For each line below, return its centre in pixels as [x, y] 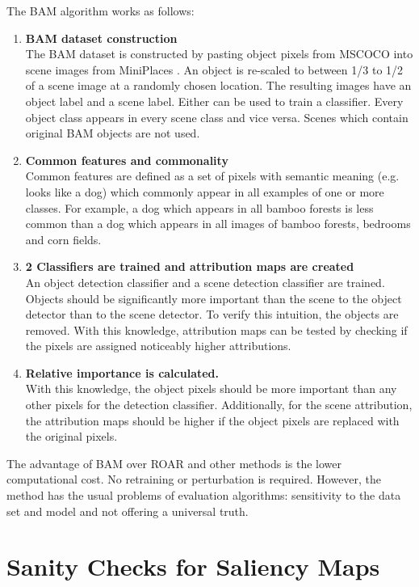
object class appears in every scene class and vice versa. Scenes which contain [217, 117]
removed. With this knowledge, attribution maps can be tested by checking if [216, 329]
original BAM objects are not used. [113, 133]
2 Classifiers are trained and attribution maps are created [190, 266]
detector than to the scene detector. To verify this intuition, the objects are [212, 314]
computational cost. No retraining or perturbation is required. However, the [194, 479]
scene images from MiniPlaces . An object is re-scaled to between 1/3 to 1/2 [214, 69]
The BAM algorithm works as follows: [101, 11]
